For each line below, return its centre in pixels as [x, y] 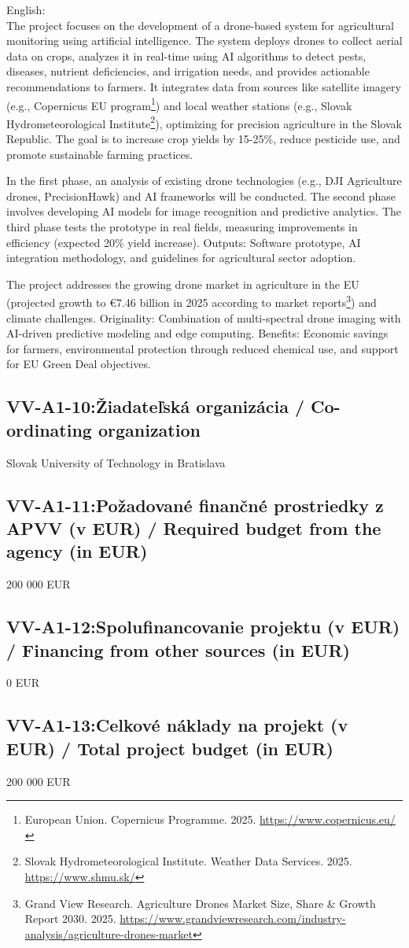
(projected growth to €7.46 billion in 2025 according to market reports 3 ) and [192, 301]
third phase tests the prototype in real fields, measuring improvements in [182, 227]
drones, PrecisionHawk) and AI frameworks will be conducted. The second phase [201, 196]
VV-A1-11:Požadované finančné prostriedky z [195, 505]
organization [149, 429]
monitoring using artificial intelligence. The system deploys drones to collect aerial [204, 41]
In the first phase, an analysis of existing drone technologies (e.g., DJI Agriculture [204, 181]
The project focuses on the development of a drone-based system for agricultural [200, 25]
